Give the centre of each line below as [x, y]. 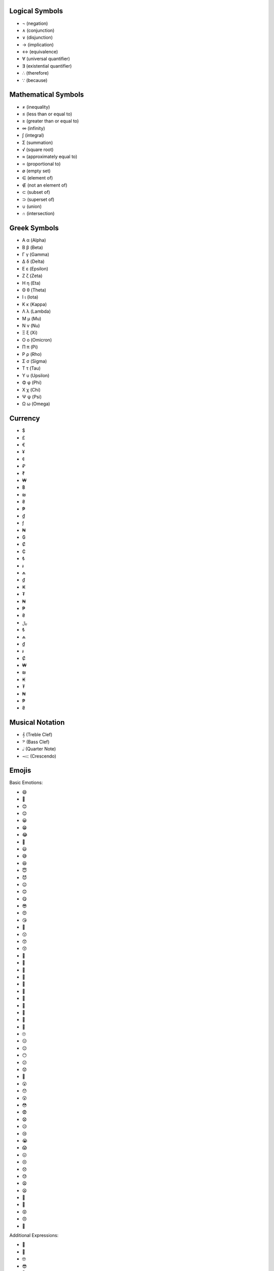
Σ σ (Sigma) [35, 361]
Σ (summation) [38, 142]
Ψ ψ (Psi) [32, 397]
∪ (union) [32, 206]
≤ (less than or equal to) [47, 114]
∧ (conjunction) [38, 30]
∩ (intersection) [38, 214]
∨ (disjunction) [38, 38]
